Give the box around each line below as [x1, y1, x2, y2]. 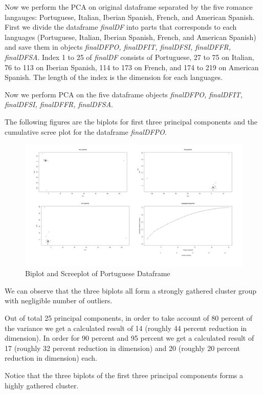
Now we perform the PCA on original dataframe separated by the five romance [5, 2, 253, 12]
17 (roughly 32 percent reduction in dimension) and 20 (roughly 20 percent [5, 342, 240, 353]
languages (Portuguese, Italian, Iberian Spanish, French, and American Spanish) [5, 31, 256, 42]
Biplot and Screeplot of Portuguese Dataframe [25, 268, 170, 279]
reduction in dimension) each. [5, 352, 97, 363]
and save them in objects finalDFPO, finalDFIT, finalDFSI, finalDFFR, [5, 42, 231, 52]
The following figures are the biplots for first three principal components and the [5, 116, 258, 127]
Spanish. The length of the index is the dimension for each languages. [5, 72, 223, 82]
